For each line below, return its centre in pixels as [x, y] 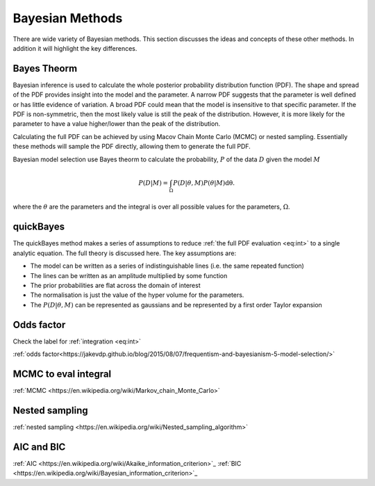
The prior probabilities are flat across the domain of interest [115, 285]
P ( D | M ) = [153, 183]
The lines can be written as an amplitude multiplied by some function [129, 275]
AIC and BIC [39, 447]
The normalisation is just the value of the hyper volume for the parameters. [137, 295]
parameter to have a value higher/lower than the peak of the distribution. [117, 124]
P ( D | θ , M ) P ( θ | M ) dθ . [204, 183]
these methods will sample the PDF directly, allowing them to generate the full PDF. [132, 147]
